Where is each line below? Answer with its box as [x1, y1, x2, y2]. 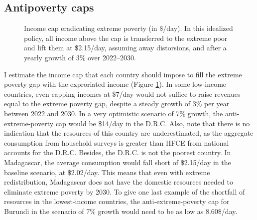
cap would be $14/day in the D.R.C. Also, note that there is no [55, 118, 250, 128]
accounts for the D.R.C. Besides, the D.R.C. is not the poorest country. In [4, 147, 231, 158]
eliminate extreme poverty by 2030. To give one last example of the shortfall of [4, 186, 245, 197]
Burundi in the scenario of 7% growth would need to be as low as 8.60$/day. [4, 206, 238, 216]
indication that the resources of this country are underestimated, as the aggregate [4, 128, 254, 138]
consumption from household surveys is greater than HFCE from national [4, 137, 229, 148]
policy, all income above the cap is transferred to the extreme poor [24, 32, 228, 43]
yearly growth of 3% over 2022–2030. [24, 52, 136, 62]
